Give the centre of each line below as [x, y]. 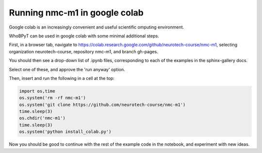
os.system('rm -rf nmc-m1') [52, 98]
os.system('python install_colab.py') [65, 132]
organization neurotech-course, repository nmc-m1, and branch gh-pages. [83, 51]
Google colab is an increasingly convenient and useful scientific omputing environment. [97, 27]
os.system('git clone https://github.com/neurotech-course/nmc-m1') [102, 105]
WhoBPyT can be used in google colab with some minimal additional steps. [84, 36]
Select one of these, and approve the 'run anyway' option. [67, 69]
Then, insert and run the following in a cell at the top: [62, 78]
